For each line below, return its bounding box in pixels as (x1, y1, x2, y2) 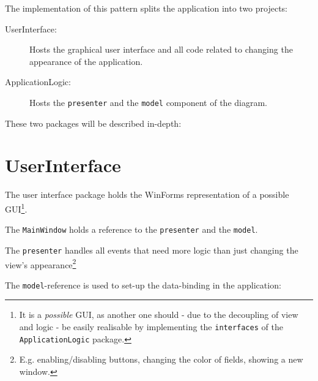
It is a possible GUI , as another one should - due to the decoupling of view (19, 308, 298, 321)
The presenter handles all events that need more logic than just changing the (5, 243, 298, 256)
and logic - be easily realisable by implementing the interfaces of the (19, 320, 283, 333)
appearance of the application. (29, 55, 143, 67)
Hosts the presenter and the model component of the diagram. (29, 96, 267, 108)
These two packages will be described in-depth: (5, 116, 182, 129)
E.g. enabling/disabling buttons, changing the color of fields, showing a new (19, 353, 303, 366)
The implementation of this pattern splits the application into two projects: (5, 2, 288, 14)
